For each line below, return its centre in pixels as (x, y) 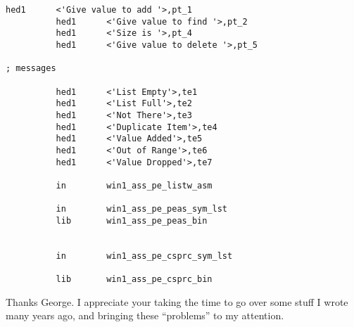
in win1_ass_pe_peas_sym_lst (141, 209)
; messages (31, 69)
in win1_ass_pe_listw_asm (134, 185)
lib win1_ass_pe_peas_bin (132, 220)
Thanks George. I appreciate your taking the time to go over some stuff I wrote (177, 301)
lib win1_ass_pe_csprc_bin (134, 280)
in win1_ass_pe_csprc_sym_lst (144, 256)
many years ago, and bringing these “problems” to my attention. (145, 315)
